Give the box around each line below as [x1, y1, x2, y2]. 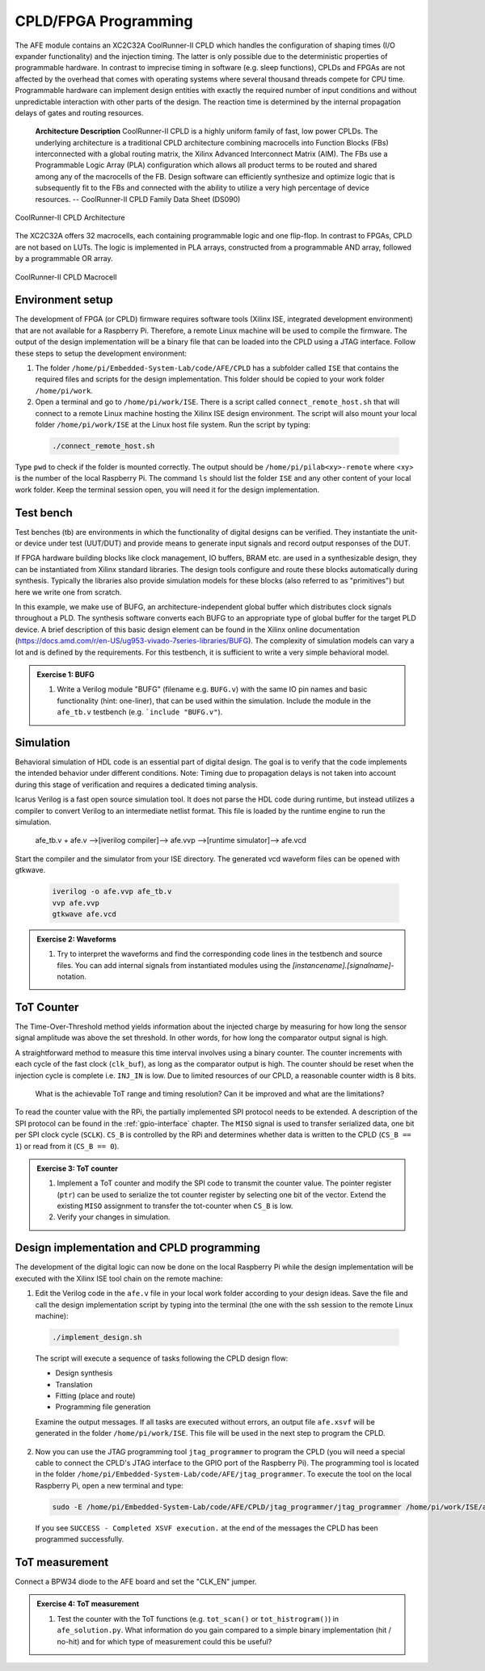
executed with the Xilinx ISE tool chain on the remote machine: [15, 1273, 223, 1283]
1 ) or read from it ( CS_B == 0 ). [15, 1141, 120, 1151]
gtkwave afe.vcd [52, 909, 117, 919]
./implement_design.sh [52, 1332, 142, 1341]
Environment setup [15, 293, 113, 307]
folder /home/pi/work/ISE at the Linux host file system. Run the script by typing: [35, 420, 311, 429]
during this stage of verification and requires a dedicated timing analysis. [15, 780, 258, 789]
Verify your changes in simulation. [57, 1212, 171, 1222]
